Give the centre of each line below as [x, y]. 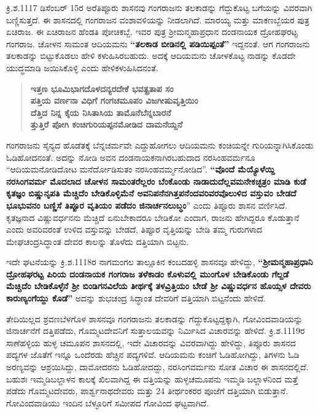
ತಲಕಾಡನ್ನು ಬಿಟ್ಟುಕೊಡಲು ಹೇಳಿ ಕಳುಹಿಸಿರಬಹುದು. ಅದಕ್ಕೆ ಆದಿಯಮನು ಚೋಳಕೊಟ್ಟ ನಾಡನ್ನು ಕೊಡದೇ [151, 56]
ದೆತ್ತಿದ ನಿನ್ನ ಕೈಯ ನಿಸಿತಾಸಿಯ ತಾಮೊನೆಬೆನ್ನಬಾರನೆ [101, 112]
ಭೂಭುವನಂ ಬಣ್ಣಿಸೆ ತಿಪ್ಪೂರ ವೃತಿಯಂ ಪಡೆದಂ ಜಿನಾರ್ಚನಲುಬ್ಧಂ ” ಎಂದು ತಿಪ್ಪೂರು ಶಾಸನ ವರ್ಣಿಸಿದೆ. [147, 205]
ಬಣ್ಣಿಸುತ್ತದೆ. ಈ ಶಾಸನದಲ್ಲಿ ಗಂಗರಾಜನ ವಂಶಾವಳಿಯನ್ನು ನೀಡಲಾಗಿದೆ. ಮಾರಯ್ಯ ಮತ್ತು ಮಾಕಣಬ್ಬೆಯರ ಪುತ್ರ [158, 19]
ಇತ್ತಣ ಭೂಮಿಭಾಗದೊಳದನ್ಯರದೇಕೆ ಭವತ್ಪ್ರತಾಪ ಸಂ [102, 88]
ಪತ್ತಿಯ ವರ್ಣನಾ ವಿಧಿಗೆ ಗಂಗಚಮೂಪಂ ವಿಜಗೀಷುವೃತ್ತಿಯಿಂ [114, 100]
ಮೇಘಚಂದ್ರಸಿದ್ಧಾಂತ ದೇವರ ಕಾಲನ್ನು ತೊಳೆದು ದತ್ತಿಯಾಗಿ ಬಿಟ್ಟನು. [98, 241]
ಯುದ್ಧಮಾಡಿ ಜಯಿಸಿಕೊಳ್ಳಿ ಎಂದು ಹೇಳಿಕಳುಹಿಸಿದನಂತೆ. [82, 67]
